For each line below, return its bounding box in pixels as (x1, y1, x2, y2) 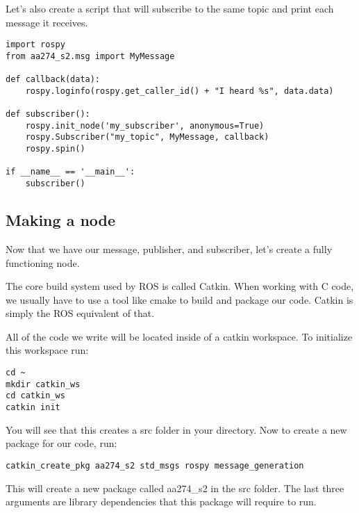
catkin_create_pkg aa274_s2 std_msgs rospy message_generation (6, 460, 304, 471)
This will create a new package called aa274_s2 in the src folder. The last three (6, 480, 344, 495)
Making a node (6, 209, 116, 231)
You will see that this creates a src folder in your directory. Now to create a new (6, 422, 347, 437)
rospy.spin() (25, 144, 85, 154)
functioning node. (6, 255, 80, 270)
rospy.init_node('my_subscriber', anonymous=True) (25, 120, 265, 131)
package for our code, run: (6, 436, 117, 450)
